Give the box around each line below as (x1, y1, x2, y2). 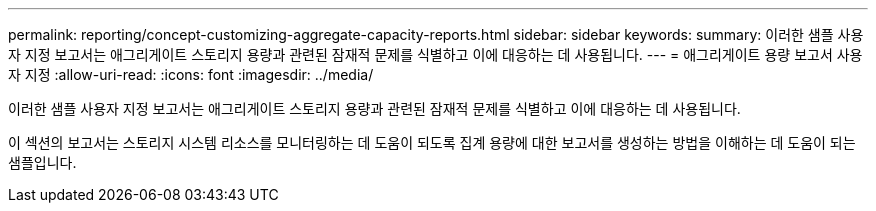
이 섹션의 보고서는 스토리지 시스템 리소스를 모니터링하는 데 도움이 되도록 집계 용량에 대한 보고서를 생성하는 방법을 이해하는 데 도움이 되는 (8, 134, 856, 151)
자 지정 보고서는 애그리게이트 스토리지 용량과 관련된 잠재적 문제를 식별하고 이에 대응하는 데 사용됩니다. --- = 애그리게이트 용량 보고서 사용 (8, 46, 863, 63)
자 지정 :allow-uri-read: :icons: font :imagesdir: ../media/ (8, 66, 374, 83)
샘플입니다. (8, 154, 77, 171)
